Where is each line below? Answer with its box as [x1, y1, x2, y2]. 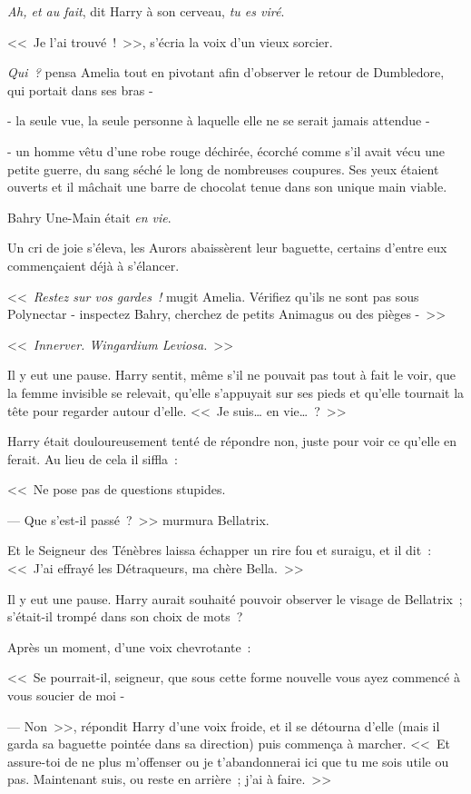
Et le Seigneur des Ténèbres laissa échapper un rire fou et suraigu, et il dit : [7, 541, 432, 560]
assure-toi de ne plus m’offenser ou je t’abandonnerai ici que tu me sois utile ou [7, 751, 449, 770]
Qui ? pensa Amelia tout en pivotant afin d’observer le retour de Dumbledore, [7, 63, 445, 82]
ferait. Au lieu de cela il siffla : [7, 449, 178, 468]
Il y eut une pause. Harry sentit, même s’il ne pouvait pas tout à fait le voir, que [7, 365, 456, 384]
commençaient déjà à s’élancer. [7, 255, 180, 274]
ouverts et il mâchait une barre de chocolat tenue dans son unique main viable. [7, 177, 447, 196]
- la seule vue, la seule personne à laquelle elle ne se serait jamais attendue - [7, 111, 430, 130]
